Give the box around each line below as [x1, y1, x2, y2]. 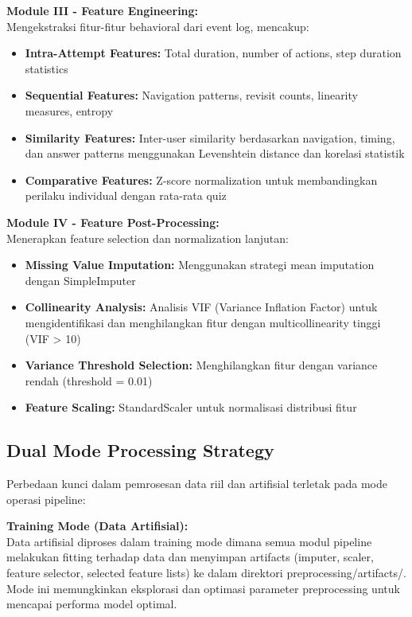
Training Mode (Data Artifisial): [6, 517, 189, 534]
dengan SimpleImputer [25, 271, 136, 288]
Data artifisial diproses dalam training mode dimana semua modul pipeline [6, 533, 372, 549]
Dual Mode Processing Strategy [6, 438, 274, 463]
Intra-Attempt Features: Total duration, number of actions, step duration [25, 45, 402, 61]
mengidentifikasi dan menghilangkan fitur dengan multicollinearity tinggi [25, 314, 381, 330]
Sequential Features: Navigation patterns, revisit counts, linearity [25, 87, 358, 103]
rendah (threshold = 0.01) [25, 372, 153, 389]
